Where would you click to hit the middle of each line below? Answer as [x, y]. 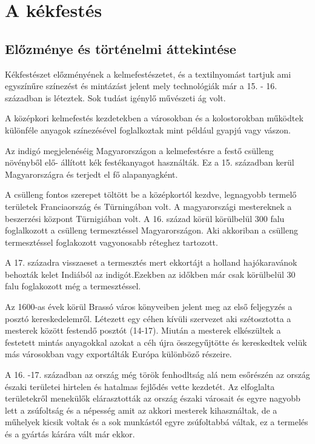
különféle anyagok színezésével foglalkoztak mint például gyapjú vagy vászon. [148, 129]
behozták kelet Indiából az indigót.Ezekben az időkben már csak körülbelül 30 [150, 274]
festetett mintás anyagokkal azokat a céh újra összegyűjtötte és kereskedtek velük [156, 342]
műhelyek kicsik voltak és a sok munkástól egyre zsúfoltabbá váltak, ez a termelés [157, 422]
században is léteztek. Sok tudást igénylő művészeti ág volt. [115, 97]
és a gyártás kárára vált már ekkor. [70, 434]
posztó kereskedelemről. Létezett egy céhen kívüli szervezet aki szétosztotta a [148, 318]
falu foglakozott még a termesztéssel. [73, 286]
